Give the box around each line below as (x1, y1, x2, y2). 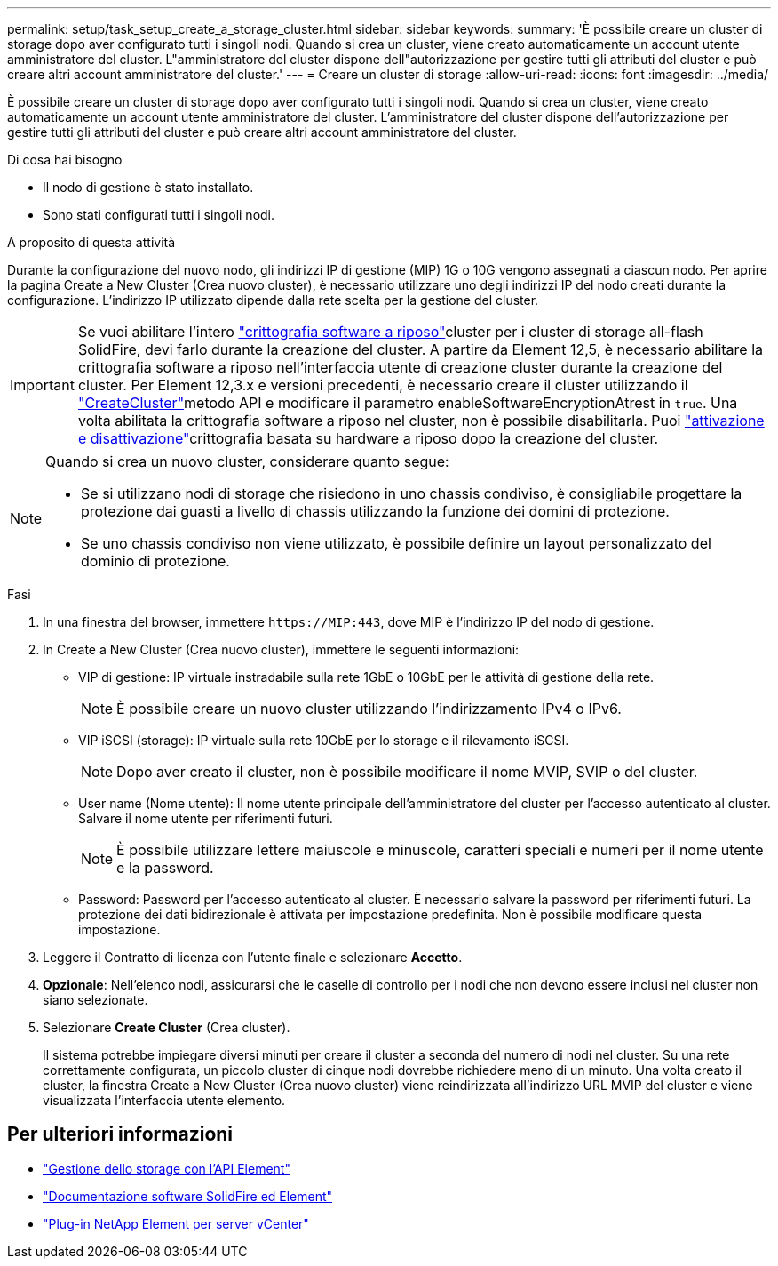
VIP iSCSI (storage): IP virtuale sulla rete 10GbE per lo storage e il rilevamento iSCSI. (78, 733, 569, 748)
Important (10, 376, 75, 394)
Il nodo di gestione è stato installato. (43, 180, 254, 195)
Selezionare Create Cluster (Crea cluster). (43, 1020, 290, 1035)
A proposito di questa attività (7, 235, 176, 250)
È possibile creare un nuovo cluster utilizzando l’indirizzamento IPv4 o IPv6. (116, 700, 622, 717)
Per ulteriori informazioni (7, 1123, 234, 1146)
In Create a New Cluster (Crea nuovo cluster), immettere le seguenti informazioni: (43, 642, 520, 657)
